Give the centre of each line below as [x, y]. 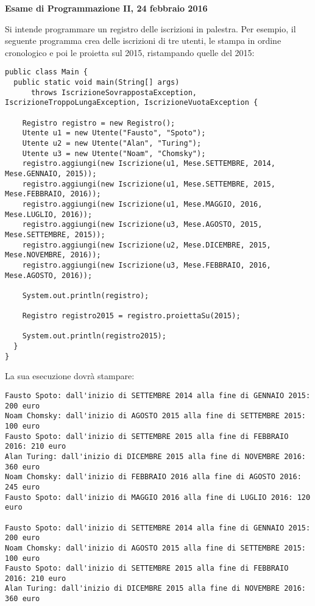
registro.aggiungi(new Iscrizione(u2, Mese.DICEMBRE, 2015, [147, 245]
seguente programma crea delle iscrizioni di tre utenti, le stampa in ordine [143, 41]
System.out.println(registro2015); [94, 336]
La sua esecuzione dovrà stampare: [70, 376]
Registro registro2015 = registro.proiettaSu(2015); [131, 316]
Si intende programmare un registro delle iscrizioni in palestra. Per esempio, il [150, 28]
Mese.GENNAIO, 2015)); [51, 173]
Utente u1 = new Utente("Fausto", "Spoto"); [114, 133]
